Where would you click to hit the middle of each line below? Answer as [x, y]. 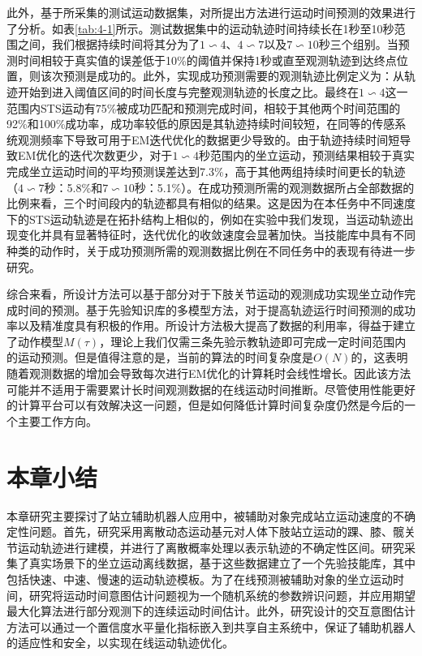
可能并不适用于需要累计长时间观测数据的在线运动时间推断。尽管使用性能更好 [211, 389]
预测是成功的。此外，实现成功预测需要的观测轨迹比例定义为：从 [233, 76]
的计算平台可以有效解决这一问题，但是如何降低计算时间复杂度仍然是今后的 [205, 405]
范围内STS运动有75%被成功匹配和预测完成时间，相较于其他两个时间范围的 [204, 107]
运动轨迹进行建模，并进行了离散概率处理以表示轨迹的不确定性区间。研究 [211, 547]
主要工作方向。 [57, 420]
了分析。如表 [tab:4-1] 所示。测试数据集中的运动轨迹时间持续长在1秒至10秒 [200, 28]
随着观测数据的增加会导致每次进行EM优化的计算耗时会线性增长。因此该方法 [209, 373]
